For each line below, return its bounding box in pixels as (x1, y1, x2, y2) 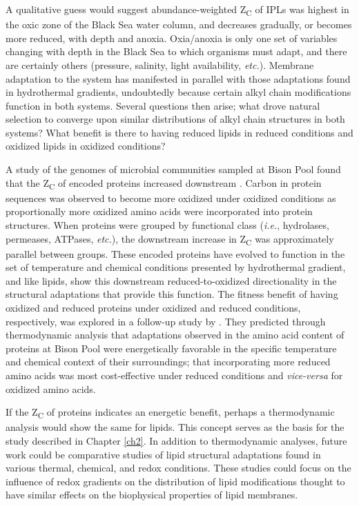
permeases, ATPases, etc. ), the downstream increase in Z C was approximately (6, 231, 334, 247)
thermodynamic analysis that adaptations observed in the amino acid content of (6, 327, 345, 342)
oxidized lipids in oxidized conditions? (6, 139, 166, 153)
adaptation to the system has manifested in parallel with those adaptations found (6, 71, 351, 85)
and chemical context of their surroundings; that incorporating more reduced (6, 354, 331, 369)
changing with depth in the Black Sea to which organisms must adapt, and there (6, 44, 347, 59)
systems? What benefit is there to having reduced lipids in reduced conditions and (6, 125, 353, 139)
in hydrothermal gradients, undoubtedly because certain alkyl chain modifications (6, 85, 351, 99)
